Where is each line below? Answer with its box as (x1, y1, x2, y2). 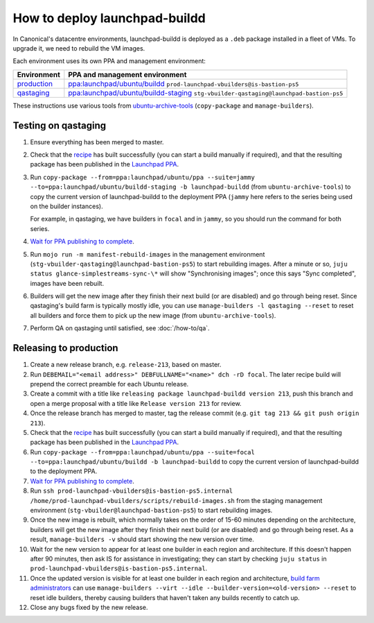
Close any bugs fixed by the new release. (30, 603, 148, 611)
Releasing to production (12, 342, 118, 354)
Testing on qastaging (12, 119, 107, 131)
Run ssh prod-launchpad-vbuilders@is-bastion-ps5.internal (30, 486, 233, 495)
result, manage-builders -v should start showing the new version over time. (30, 535, 254, 544)
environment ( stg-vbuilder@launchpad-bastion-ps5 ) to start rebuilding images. (30, 506, 273, 515)
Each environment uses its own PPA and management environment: (12, 57, 206, 65)
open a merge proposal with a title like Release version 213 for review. (30, 399, 242, 407)
